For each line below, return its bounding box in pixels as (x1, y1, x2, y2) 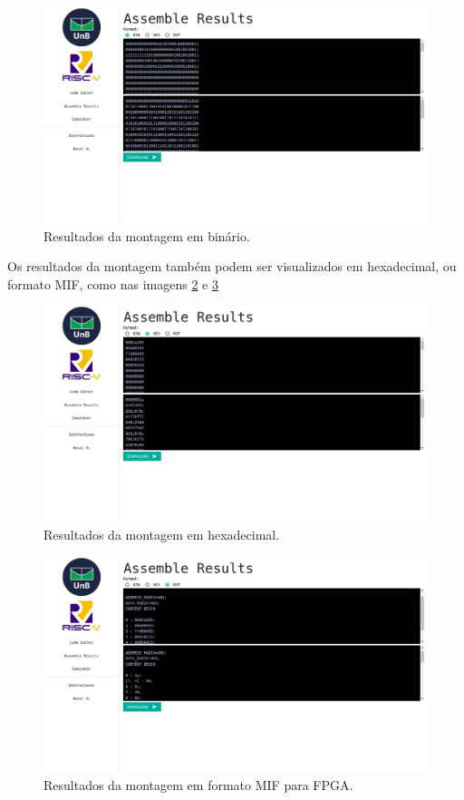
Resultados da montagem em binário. (43, 226, 250, 245)
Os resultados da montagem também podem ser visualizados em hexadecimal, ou (7, 257, 457, 276)
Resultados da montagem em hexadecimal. (43, 525, 280, 544)
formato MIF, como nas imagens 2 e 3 (7, 274, 218, 293)
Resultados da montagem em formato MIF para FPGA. (43, 776, 353, 795)
